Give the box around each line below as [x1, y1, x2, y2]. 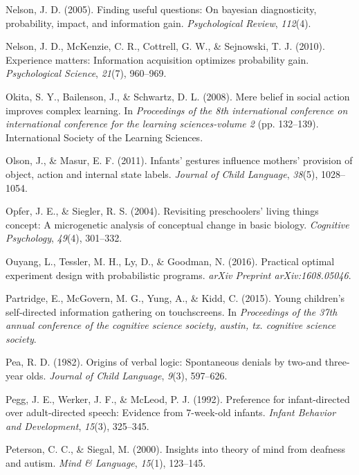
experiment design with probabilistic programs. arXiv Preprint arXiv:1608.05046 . [6, 267, 351, 282]
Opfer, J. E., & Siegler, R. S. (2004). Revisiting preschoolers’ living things [6, 204, 319, 218]
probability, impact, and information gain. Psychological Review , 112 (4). [6, 15, 311, 30]
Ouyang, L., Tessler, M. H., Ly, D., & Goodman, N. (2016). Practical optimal [6, 253, 335, 268]
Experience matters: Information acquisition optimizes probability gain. [6, 52, 309, 66]
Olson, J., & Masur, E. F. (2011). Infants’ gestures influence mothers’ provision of [6, 153, 353, 168]
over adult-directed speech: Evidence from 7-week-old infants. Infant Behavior [6, 405, 336, 420]
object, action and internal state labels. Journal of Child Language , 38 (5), [6, 166, 318, 181]
